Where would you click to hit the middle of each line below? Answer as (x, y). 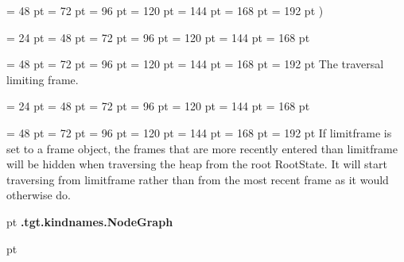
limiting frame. (43, 79)
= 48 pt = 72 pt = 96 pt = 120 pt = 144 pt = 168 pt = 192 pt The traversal (195, 64)
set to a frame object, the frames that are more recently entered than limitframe (202, 148)
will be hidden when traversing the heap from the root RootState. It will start (197, 164)
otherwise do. (39, 195)
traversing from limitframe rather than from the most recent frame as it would (198, 179)
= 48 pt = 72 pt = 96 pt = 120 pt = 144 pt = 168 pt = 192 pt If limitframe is (199, 132)
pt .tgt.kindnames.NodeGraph (90, 221)
